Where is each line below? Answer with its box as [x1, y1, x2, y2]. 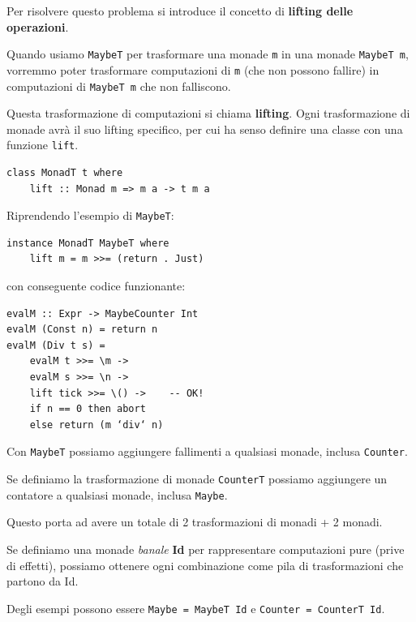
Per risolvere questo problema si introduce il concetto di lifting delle [6, 2, 354, 19]
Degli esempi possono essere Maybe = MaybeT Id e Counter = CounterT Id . [6, 599, 385, 616]
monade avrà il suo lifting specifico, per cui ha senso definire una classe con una [6, 120, 403, 137]
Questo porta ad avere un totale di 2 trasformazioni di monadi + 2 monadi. [6, 513, 383, 530]
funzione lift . [6, 136, 79, 153]
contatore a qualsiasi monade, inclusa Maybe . [6, 486, 228, 503]
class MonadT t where [6, 167, 123, 178]
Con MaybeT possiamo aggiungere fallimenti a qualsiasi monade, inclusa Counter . [6, 443, 408, 460]
